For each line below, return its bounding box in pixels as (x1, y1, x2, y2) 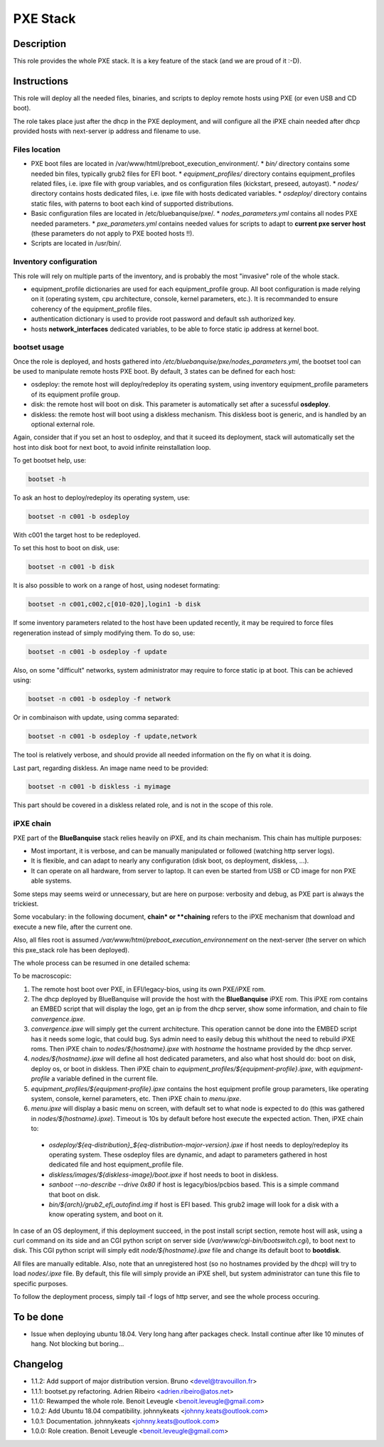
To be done (13, 1310, 64, 1323)
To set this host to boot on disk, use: (13, 544, 120, 552)
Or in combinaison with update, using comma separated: (13, 713, 179, 722)
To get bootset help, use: (13, 456, 87, 465)
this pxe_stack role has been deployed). (13, 945, 130, 954)
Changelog (13, 1358, 63, 1370)
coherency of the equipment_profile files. (31, 305, 152, 313)
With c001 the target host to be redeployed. (13, 531, 141, 540)
